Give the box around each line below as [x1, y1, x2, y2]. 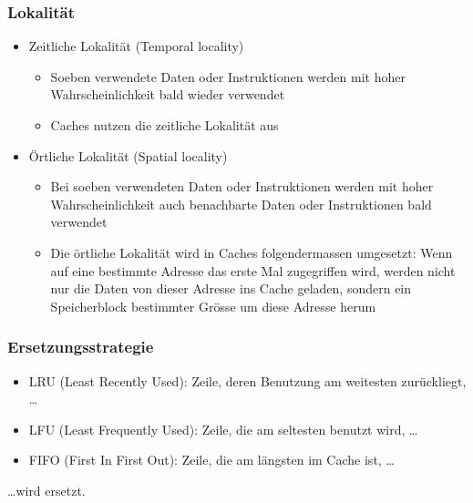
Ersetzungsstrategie [7, 335, 154, 358]
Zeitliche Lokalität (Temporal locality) [28, 36, 244, 56]
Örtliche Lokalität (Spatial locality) [28, 146, 228, 165]
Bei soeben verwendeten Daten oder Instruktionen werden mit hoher [50, 177, 434, 196]
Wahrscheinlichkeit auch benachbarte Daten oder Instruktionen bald [50, 194, 432, 213]
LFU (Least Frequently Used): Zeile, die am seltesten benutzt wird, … [28, 419, 418, 438]
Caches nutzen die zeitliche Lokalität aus [50, 116, 279, 134]
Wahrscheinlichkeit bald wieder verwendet [50, 85, 285, 104]
